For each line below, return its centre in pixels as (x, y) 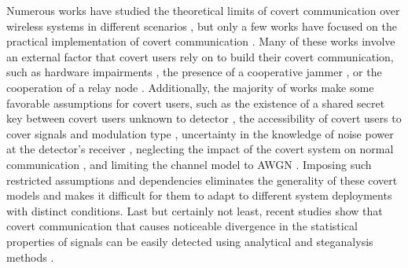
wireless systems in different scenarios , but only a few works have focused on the (202, 26)
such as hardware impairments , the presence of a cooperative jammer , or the (194, 72)
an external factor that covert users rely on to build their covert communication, (200, 56)
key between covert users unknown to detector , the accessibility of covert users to (204, 118)
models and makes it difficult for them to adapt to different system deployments (199, 195)
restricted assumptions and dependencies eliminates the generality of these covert (202, 180)
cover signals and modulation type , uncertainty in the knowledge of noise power (200, 133)
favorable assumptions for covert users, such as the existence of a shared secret (196, 103)
